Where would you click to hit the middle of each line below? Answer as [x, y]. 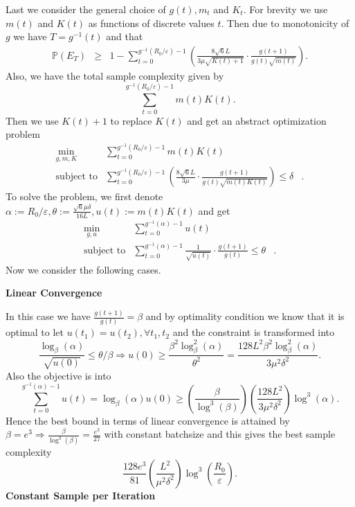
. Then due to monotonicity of [285, 23]
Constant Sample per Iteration [81, 495]
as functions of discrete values [151, 23]
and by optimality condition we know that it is [245, 316]
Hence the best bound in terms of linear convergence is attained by [148, 420]
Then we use [32, 120]
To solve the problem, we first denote [84, 196]
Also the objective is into [58, 375]
